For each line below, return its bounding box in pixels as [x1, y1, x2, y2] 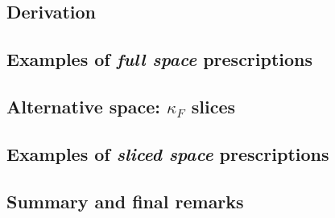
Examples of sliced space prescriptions [6, 141, 329, 166]
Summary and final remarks [6, 188, 244, 213]
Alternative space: [6, 93, 160, 118]
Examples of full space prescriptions [6, 47, 313, 72]
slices [191, 93, 236, 118]
